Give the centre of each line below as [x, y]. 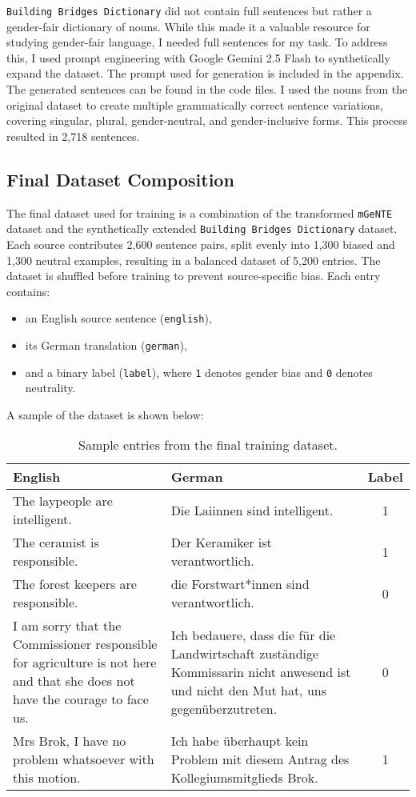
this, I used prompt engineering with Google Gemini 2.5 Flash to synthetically [198, 57]
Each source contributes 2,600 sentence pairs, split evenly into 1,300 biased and [201, 244]
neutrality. [50, 388]
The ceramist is [56, 543]
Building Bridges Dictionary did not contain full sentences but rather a [189, 10]
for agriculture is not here [85, 663]
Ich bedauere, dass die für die [253, 635]
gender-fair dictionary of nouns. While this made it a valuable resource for [188, 26]
